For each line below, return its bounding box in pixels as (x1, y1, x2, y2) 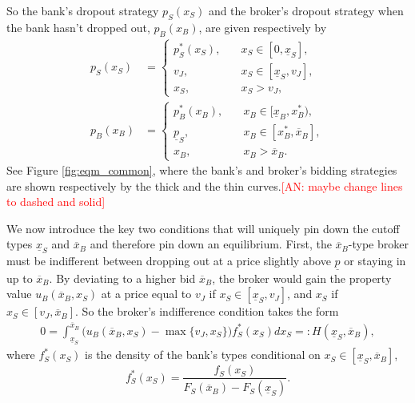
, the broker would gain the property (212, 269, 392, 286)
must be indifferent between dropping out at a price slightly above (6, 252, 331, 269)
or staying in (344, 252, 406, 269)
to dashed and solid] (6, 193, 106, 210)
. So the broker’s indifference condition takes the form (75, 303, 339, 320)
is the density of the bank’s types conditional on (85, 346, 321, 363)
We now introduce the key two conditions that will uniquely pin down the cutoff (6, 220, 400, 236)
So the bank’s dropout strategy (6, 2, 159, 18)
